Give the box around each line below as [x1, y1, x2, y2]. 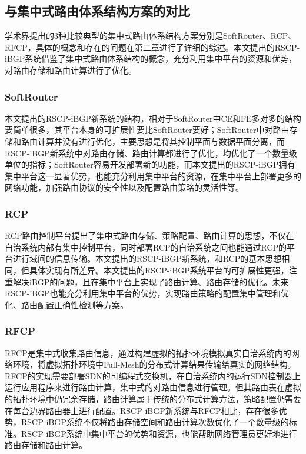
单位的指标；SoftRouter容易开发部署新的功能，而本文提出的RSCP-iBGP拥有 [5, 158, 295, 171]
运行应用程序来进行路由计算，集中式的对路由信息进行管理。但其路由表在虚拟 [5, 381, 301, 393]
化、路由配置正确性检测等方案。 [5, 298, 128, 311]
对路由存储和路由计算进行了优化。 [5, 64, 137, 76]
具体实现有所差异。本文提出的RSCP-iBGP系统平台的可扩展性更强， [29, 263, 289, 276]
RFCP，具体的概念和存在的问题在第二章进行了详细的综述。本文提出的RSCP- [5, 41, 300, 53]
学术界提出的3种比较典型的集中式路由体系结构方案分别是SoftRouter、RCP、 [5, 29, 297, 42]
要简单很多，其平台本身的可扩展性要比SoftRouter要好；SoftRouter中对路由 [5, 123, 290, 136]
